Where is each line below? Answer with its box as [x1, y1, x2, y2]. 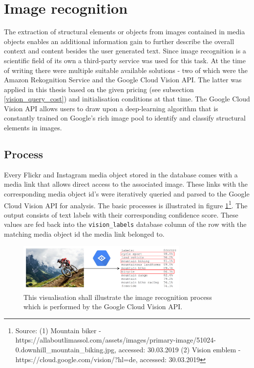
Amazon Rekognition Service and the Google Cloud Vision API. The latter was [4, 74, 242, 85]
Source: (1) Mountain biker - [15, 325, 101, 335]
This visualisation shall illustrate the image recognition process [23, 292, 212, 302]
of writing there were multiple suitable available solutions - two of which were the [4, 65, 248, 75]
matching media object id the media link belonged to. [4, 229, 165, 239]
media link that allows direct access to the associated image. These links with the [4, 179, 248, 189]
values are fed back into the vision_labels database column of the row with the [4, 219, 247, 229]
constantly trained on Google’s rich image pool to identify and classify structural [4, 113, 246, 123]
